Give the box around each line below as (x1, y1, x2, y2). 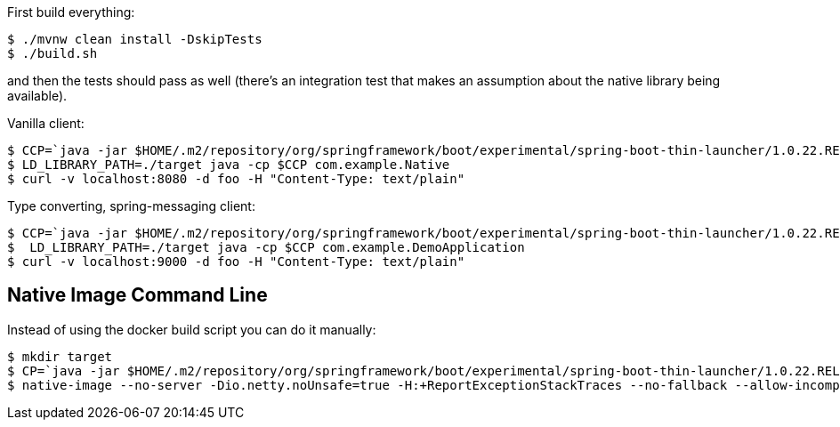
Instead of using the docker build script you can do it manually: (7, 321, 376, 337)
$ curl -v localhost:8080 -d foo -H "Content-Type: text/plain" (7, 172, 465, 186)
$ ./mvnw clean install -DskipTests (7, 32, 262, 46)
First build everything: (7, 4, 135, 20)
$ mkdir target (7, 349, 113, 364)
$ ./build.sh (7, 46, 98, 60)
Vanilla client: (7, 116, 85, 131)
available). (7, 88, 68, 103)
